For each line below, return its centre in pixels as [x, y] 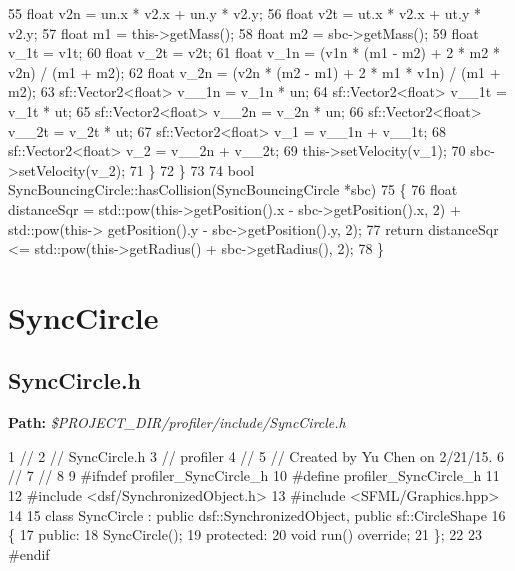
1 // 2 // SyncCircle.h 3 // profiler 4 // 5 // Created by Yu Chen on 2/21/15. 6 [256, 455]
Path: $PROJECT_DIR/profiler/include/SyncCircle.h [177, 422]
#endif [29, 553]
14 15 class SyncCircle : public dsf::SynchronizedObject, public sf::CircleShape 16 [257, 514]
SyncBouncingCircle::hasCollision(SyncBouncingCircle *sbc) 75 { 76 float [233, 189]
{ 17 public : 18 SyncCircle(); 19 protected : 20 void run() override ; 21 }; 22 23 [245, 534]
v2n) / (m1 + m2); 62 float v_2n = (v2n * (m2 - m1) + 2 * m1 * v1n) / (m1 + [254, 71]
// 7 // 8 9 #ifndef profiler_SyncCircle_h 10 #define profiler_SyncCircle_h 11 [254, 475]
